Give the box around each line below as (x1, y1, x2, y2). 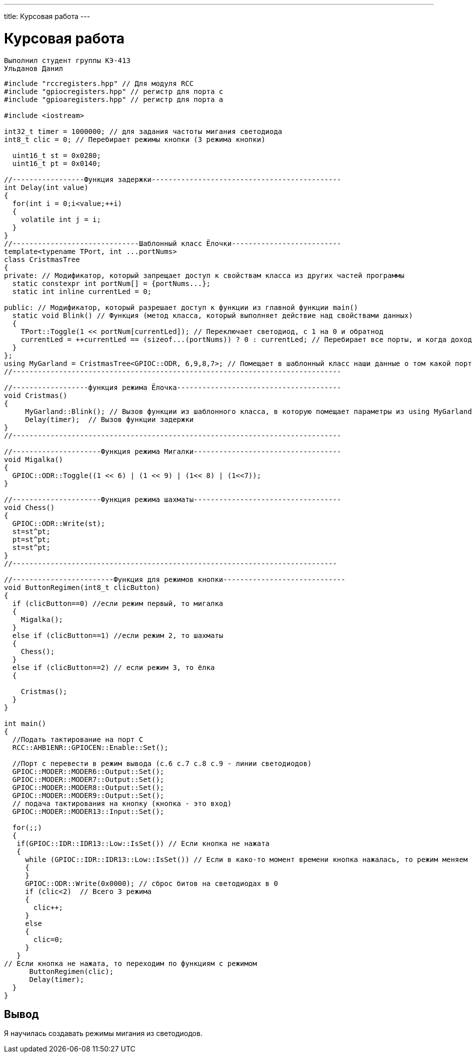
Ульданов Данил (4, 64, 63, 72)
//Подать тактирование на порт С (12, 735, 143, 743)
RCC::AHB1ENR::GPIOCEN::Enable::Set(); (12, 743, 168, 751)
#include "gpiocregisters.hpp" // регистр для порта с (4, 87, 223, 95)
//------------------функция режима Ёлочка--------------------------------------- (4, 383, 341, 391)
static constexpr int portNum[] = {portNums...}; (12, 279, 211, 287)
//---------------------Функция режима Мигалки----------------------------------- (4, 447, 341, 455)
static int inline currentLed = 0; (12, 287, 152, 295)
